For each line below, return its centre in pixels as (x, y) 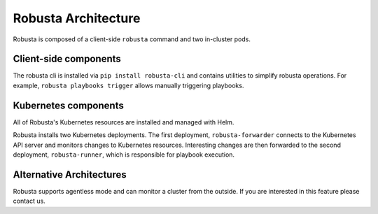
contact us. (29, 201)
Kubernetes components (68, 105)
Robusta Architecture (77, 18)
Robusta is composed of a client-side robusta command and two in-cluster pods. (132, 39)
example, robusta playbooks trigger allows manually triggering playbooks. (128, 85)
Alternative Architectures (70, 174)
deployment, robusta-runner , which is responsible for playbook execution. (124, 155)
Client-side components (67, 59)
